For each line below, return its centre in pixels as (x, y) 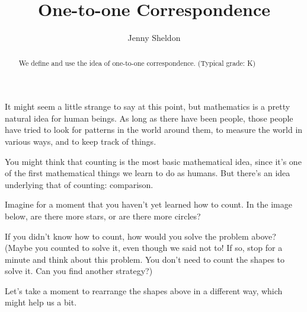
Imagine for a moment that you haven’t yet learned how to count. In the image (148, 204)
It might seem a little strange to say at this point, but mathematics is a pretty (148, 106)
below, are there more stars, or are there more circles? (103, 216)
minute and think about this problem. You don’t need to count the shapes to (145, 259)
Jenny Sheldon (154, 38)
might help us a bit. (41, 302)
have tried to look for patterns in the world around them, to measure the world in (154, 130)
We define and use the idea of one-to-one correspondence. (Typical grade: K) (137, 63)
